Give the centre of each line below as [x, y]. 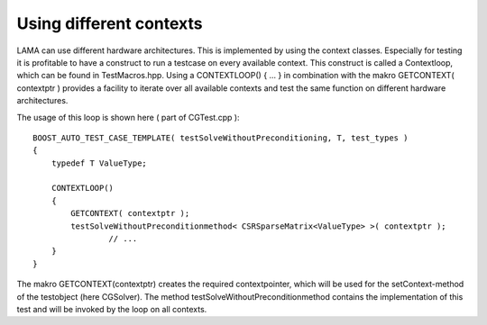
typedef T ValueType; [99, 163]
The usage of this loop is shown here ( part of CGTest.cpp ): [128, 117]
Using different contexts [110, 23]
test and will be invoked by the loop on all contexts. [112, 309]
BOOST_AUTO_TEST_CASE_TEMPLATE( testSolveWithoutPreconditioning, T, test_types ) [221, 138]
